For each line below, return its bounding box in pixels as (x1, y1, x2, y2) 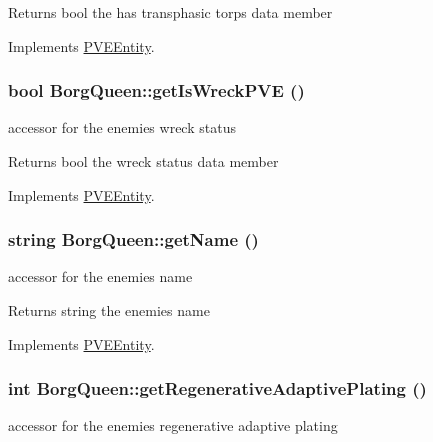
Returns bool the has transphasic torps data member (8, 2, 333, 22)
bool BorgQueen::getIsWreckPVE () (8, 78, 305, 103)
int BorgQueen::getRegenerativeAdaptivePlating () (8, 376, 427, 401)
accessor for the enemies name (8, 266, 193, 287)
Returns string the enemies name (8, 300, 210, 320)
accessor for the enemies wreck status (8, 117, 236, 138)
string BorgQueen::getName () (8, 227, 259, 252)
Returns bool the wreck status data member (8, 151, 279, 171)
